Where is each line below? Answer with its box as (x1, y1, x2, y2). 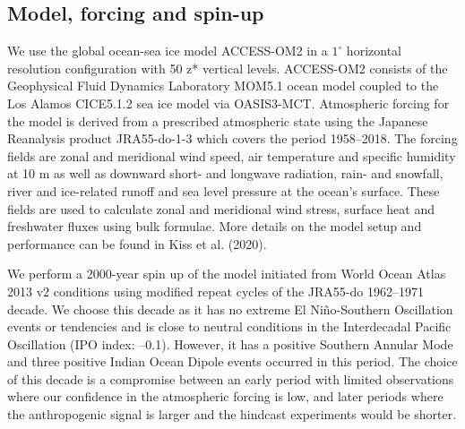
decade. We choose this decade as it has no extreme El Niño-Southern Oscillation (7, 299, 453, 318)
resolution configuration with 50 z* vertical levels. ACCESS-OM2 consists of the (7, 58, 448, 77)
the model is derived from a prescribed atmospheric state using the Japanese (7, 111, 428, 130)
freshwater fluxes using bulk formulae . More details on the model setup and (7, 217, 422, 236)
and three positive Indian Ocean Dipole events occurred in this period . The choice (7, 352, 458, 371)
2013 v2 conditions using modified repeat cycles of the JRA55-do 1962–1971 (7, 281, 424, 300)
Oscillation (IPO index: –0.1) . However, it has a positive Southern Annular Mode (7, 334, 453, 353)
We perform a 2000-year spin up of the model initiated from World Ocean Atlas (7, 264, 446, 283)
